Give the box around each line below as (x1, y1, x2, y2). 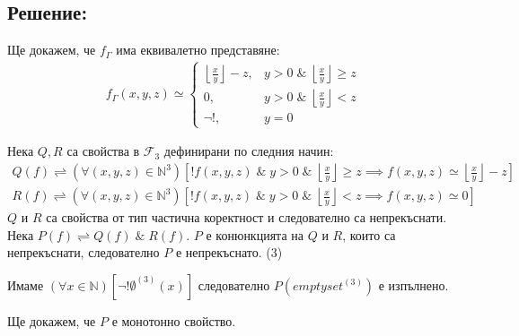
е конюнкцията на (206, 225, 303, 244)
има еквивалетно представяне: (116, 40, 280, 59)
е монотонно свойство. (111, 311, 236, 330)
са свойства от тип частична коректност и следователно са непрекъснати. (46, 208, 447, 227)
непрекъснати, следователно (7, 243, 160, 262)
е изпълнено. (378, 275, 449, 294)
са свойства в (66, 142, 140, 160)
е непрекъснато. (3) (175, 243, 283, 262)
